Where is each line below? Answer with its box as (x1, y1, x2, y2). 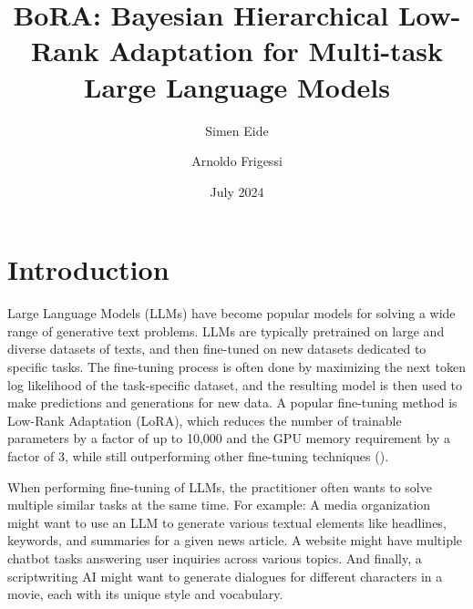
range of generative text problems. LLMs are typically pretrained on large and (7, 321, 445, 340)
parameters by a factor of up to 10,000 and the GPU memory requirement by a (7, 428, 450, 448)
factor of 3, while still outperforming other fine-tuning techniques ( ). (7, 446, 389, 465)
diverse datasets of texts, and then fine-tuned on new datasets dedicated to (7, 339, 427, 358)
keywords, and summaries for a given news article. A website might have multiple (7, 531, 463, 550)
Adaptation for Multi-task (108, 32, 443, 69)
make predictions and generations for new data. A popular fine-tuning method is (7, 393, 458, 412)
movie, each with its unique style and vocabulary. (7, 584, 283, 604)
